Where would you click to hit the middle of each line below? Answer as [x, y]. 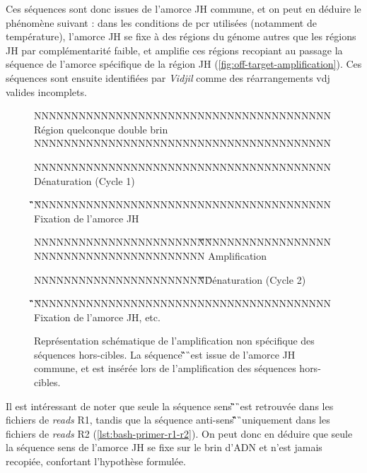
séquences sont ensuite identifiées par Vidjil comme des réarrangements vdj [168, 77]
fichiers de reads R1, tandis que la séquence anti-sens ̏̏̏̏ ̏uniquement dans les [168, 420]
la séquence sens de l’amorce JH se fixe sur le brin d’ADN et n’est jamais [164, 447]
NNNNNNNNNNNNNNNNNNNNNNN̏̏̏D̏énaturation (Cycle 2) [170, 279]
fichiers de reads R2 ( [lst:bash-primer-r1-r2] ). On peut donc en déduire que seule [179, 433]
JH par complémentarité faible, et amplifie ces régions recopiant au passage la [174, 50]
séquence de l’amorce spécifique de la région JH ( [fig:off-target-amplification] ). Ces [184, 64]
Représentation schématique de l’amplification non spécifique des [174, 341]
